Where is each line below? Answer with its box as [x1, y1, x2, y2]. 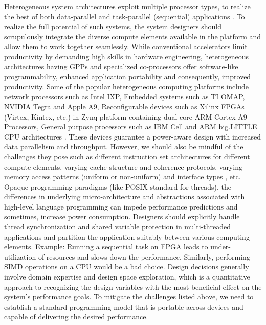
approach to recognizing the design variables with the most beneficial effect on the [4, 281, 262, 292]
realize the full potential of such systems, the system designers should [4, 21, 222, 32]
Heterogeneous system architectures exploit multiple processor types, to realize [4, 1, 251, 11]
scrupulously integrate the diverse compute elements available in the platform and [4, 31, 261, 41]
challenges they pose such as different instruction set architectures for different [4, 151, 250, 161]
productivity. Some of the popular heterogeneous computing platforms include [4, 81, 249, 91]
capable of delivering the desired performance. [4, 311, 148, 322]
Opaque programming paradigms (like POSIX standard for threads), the [4, 181, 232, 192]
